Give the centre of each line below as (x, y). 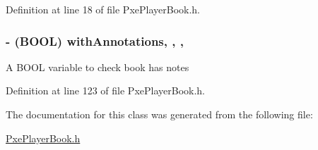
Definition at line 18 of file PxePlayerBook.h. (103, 9)
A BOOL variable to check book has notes (98, 67)
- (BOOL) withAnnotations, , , (95, 40)
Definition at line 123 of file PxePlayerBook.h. (106, 90)
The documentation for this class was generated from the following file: (159, 114)
